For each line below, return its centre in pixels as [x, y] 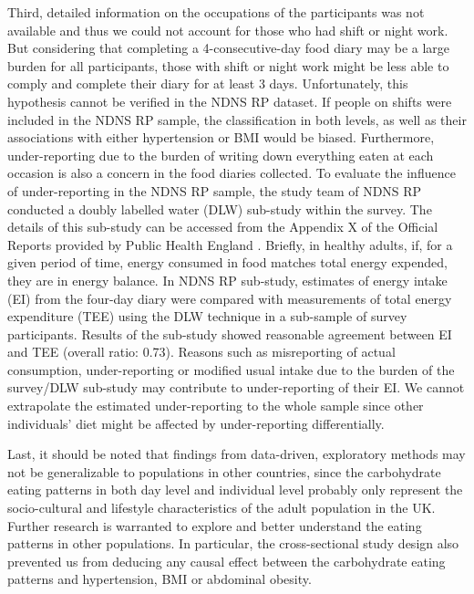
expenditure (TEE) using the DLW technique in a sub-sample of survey [207, 316]
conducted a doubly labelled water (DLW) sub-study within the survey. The [220, 208]
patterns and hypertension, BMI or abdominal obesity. [160, 579]
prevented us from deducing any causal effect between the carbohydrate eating [227, 561]
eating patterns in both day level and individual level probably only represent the [235, 490]
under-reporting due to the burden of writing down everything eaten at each [221, 155]
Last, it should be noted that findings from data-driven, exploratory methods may [237, 454]
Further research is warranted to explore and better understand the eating [215, 525]
